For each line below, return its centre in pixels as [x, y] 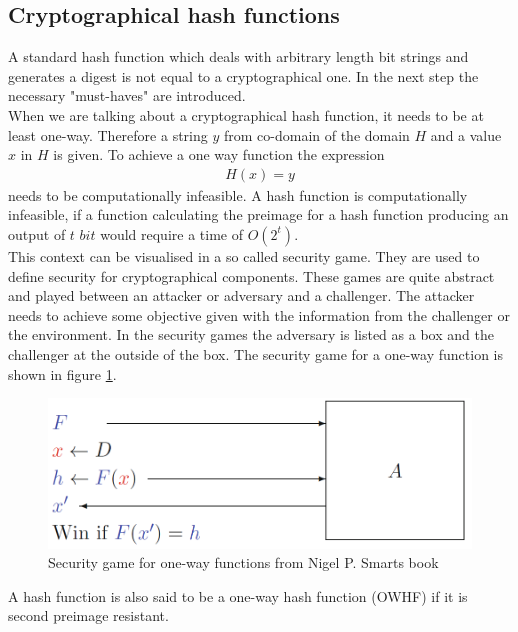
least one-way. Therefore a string [108, 134]
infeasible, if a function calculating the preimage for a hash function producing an [258, 214]
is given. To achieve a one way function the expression [219, 154]
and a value [466, 134]
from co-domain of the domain [316, 134]
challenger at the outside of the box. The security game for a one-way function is [255, 353]
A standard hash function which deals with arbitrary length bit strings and [238, 56]
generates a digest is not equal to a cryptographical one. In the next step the [243, 75]
